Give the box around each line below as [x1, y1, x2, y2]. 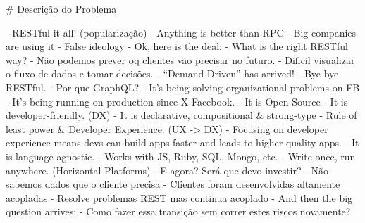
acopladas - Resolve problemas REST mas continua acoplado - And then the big [6, 190, 353, 205]
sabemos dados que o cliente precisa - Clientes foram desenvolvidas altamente [6, 177, 340, 191]
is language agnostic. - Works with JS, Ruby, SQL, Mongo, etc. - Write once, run [6, 148, 356, 163]
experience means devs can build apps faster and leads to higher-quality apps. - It [6, 135, 359, 150]
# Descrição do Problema [6, 1, 117, 15]
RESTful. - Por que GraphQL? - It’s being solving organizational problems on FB [6, 79, 360, 94]
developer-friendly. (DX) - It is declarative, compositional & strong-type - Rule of [6, 108, 357, 122]
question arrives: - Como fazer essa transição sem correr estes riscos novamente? [6, 204, 351, 219]
